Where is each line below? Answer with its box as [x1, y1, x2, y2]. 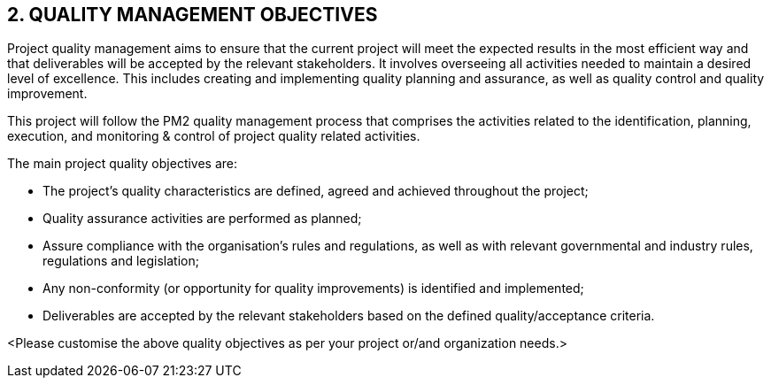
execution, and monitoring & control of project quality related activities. [7, 128, 420, 144]
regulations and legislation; [42, 253, 199, 269]
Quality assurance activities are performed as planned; [42, 211, 362, 227]
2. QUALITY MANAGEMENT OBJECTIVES [7, 4, 378, 26]
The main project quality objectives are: [7, 156, 238, 172]
